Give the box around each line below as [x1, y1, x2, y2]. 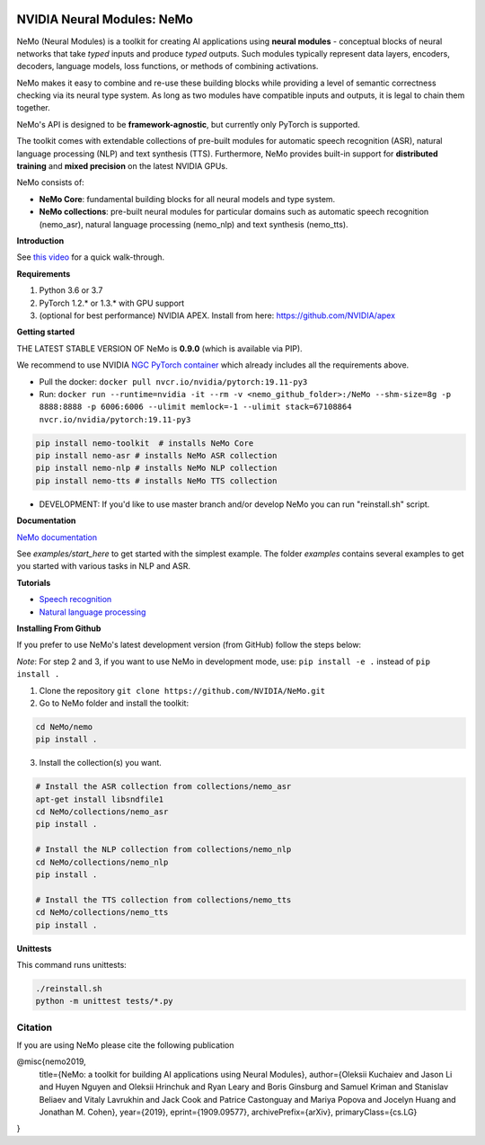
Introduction [16, 235, 65, 246]
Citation [16, 1021, 53, 1034]
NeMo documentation [16, 531, 98, 543]
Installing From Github [16, 623, 101, 634]
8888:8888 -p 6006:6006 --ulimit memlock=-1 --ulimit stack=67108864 [39, 402, 352, 413]
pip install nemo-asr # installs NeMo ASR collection [35, 450, 278, 461]
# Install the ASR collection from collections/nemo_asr [35, 782, 292, 792]
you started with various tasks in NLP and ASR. [16, 561, 190, 572]
